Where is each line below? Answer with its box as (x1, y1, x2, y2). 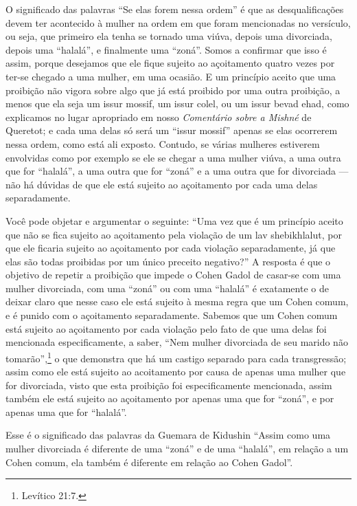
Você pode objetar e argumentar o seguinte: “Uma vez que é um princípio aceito (5, 213, 343, 228)
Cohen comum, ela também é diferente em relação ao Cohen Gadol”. (5, 454, 293, 469)
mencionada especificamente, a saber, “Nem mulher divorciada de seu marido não (5, 335, 348, 349)
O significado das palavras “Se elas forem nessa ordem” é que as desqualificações (5, 2, 344, 16)
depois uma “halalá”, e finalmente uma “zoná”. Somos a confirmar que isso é (5, 42, 327, 56)
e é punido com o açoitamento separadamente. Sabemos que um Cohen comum (5, 308, 338, 322)
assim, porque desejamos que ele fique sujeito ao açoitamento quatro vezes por (5, 56, 335, 70)
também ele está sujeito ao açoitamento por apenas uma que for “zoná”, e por (5, 391, 334, 406)
